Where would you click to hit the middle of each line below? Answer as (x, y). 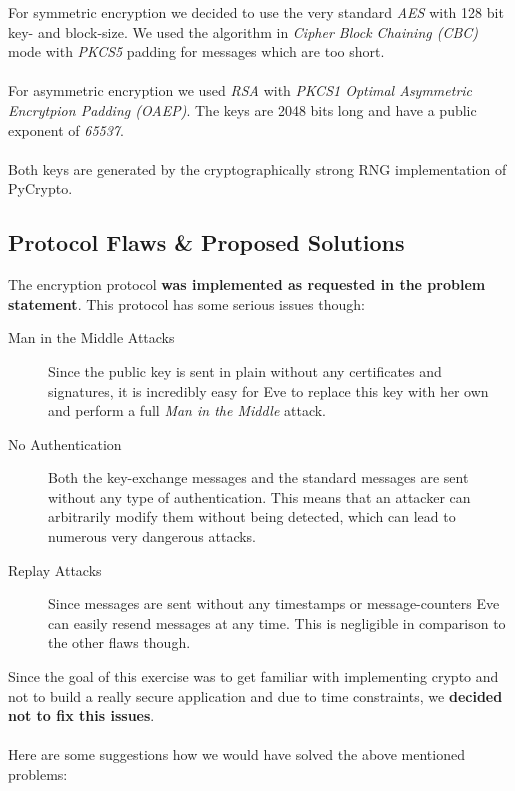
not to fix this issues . (81, 715)
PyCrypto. (40, 188)
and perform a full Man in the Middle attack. (187, 410)
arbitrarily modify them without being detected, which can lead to (252, 516)
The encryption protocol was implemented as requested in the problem (247, 284)
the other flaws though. (119, 642)
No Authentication (65, 443)
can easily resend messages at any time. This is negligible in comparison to (277, 622)
